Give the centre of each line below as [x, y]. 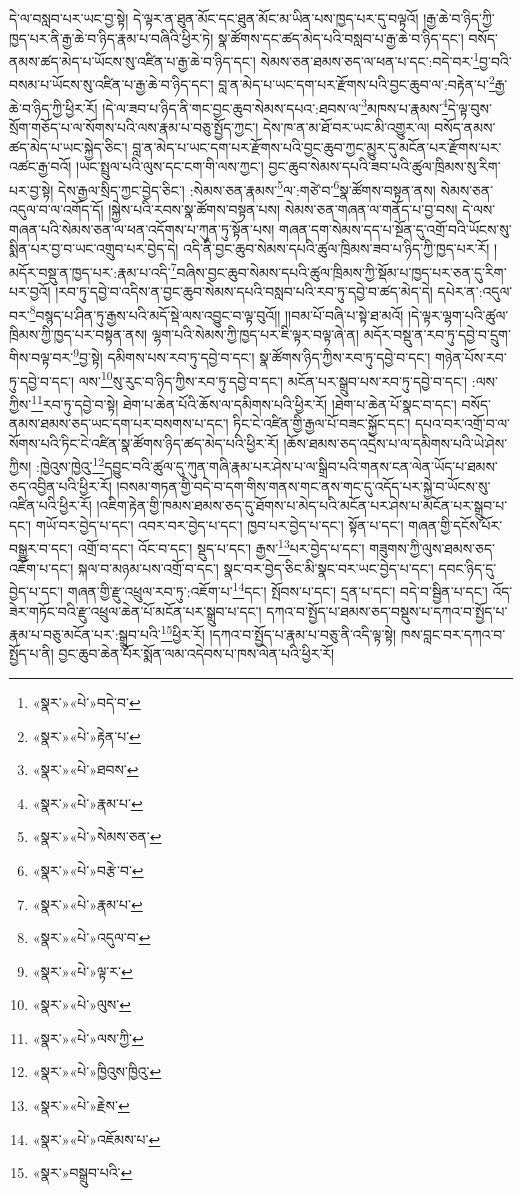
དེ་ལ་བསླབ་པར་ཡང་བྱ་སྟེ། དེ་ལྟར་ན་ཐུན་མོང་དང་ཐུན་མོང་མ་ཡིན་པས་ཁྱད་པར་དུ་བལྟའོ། [214, 18]
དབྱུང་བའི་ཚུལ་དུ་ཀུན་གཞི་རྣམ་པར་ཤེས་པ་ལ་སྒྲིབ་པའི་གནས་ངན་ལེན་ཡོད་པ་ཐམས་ [301, 466]
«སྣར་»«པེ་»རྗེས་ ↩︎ [81, 1105]
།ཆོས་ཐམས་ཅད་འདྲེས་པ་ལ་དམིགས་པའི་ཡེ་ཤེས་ [395, 442]
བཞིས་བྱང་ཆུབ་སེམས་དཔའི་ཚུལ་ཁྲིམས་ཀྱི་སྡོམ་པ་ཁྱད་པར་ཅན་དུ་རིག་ [341, 271]
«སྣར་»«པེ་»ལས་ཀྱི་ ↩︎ [88, 1037]
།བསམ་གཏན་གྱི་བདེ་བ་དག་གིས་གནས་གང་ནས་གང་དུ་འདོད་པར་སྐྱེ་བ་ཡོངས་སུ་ [303, 485]
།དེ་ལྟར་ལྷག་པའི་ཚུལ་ [458, 314]
